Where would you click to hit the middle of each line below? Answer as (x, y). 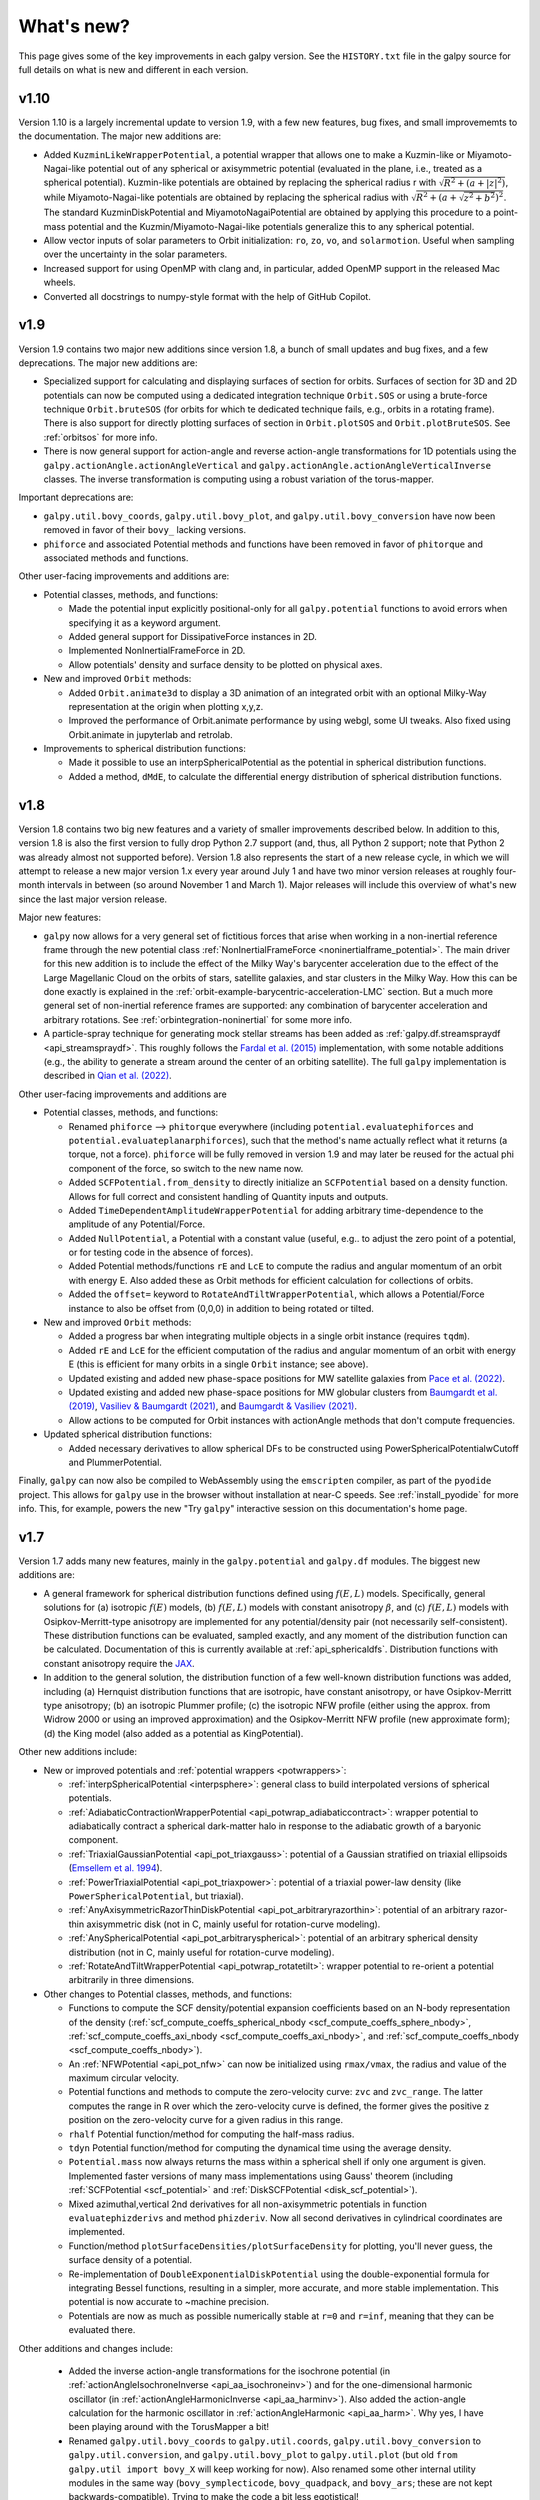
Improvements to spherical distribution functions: (145, 749)
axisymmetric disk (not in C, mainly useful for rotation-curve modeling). (233, 1924)
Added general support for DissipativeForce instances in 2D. (192, 636)
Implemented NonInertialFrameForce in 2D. (157, 651)
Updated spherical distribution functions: (128, 1434)
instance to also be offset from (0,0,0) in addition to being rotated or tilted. (221, 1308)
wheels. (59, 282)
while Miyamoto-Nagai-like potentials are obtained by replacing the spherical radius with (226, 197)
